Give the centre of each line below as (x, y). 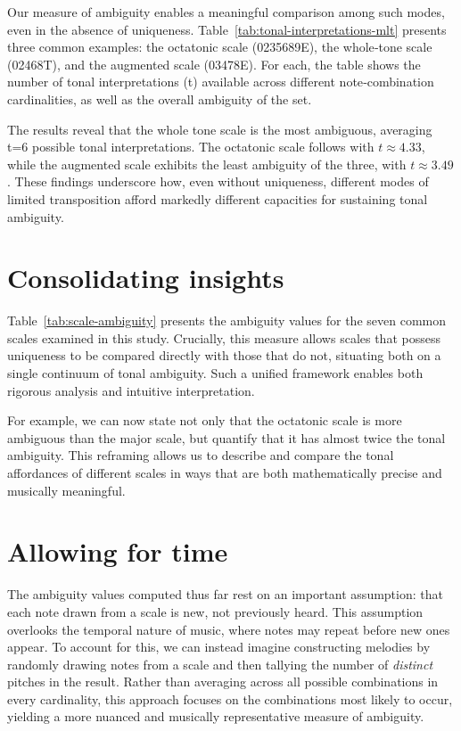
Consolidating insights (146, 278)
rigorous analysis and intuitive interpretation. (131, 390)
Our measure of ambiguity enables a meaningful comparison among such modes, (226, 12)
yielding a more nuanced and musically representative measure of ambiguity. (216, 716)
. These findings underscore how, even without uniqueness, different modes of (218, 181)
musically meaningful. (66, 490)
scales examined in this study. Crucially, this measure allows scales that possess (224, 337)
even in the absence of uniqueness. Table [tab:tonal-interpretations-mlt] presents (227, 29)
